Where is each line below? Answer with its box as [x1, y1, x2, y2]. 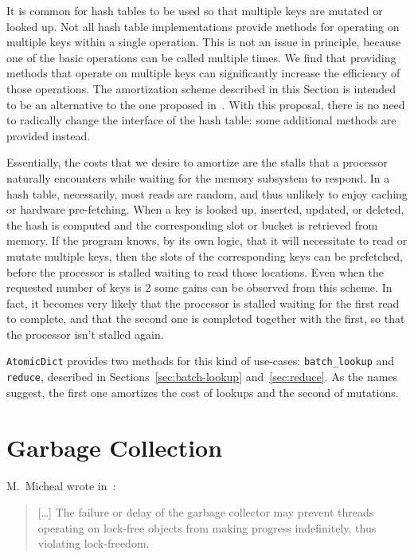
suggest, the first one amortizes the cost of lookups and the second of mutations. [6, 383, 399, 400]
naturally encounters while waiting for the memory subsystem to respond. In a [6, 169, 390, 186]
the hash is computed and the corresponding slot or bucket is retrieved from [6, 216, 378, 233]
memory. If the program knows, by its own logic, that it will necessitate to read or [6, 232, 408, 249]
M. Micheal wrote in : [6, 477, 116, 493]
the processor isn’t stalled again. [6, 325, 164, 342]
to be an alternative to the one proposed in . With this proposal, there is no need [6, 96, 405, 112]
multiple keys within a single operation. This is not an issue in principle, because [6, 33, 401, 50]
